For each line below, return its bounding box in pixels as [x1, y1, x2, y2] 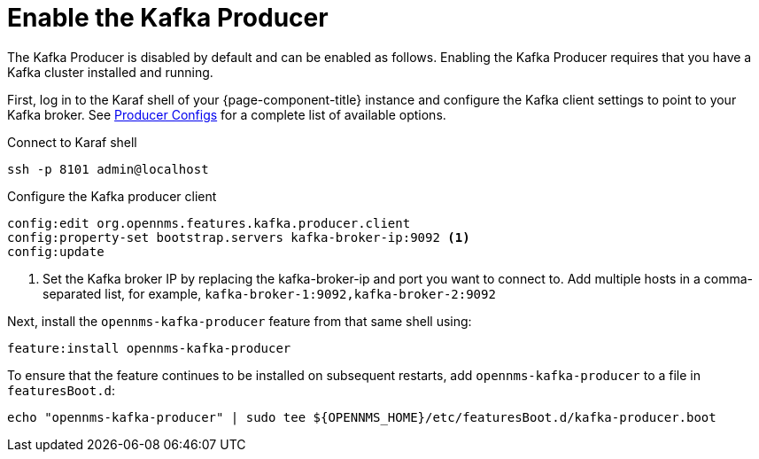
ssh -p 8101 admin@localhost [7, 161, 209, 176]
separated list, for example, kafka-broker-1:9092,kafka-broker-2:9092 [43, 285, 496, 301]
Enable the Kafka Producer [7, 3, 329, 33]
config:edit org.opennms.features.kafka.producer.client [7, 215, 411, 230]
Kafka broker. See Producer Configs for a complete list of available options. [7, 106, 446, 122]
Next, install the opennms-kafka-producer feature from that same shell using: [7, 313, 472, 329]
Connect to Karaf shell [7, 134, 137, 150]
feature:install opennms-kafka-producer [7, 340, 291, 355]
